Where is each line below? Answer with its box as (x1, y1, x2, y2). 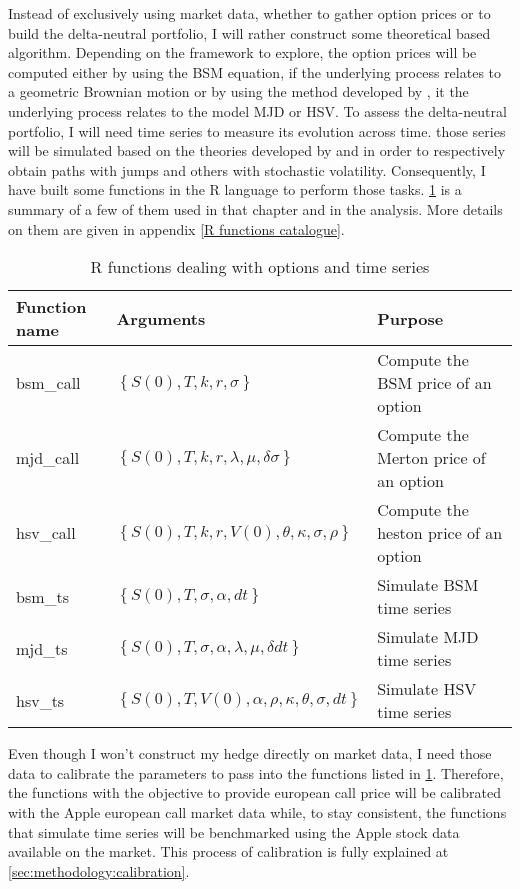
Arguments (116, 306, 206, 330)
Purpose (377, 306, 444, 330)
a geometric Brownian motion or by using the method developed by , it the (8, 81, 469, 102)
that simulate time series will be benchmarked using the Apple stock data (8, 821, 460, 842)
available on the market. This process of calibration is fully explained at (8, 841, 449, 862)
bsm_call (16, 371, 81, 395)
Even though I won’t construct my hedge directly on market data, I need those (8, 743, 492, 764)
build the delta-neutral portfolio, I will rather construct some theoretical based (8, 22, 491, 43)
